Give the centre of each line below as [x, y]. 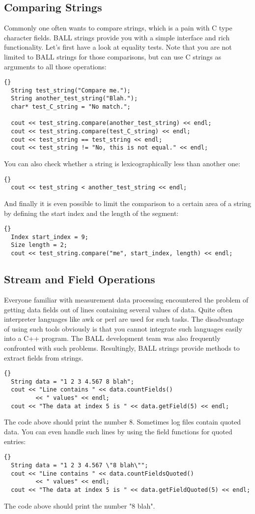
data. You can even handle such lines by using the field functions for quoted [118, 432]
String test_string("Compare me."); [71, 90]
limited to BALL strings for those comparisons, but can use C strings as [113, 56]
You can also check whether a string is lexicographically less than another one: [122, 164]
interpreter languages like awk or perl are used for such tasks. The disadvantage [124, 319]
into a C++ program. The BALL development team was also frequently [112, 338]
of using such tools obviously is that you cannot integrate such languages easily [123, 328]
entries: [15, 441]
